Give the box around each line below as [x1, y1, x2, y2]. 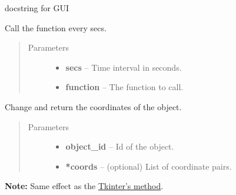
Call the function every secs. [5, 21, 107, 34]
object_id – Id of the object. [65, 140, 174, 153]
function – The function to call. [65, 81, 184, 93]
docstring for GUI [5, 2, 69, 14]
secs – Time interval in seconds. [65, 61, 182, 73]
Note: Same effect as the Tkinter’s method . [5, 180, 164, 192]
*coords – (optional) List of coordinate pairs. [65, 160, 232, 172]
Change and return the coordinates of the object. [5, 100, 182, 113]
